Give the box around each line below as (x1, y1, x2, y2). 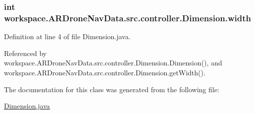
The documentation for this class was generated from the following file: (4, 84, 219, 94)
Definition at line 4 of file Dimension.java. (4, 31, 131, 42)
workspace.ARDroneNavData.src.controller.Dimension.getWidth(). (4, 67, 205, 77)
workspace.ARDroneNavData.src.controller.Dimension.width (4, 11, 252, 24)
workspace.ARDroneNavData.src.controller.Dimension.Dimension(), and (4, 57, 222, 68)
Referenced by (4, 48, 47, 58)
